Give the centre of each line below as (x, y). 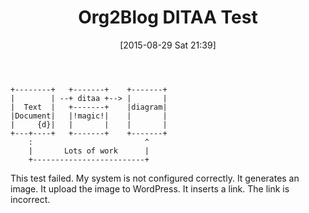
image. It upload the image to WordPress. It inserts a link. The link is (150, 188)
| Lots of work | (89, 151)
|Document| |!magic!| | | (89, 116)
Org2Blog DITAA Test (168, 17)
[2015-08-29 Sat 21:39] (168, 45)
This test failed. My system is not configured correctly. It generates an (155, 178)
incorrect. (30, 199)
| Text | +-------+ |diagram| (89, 107)
